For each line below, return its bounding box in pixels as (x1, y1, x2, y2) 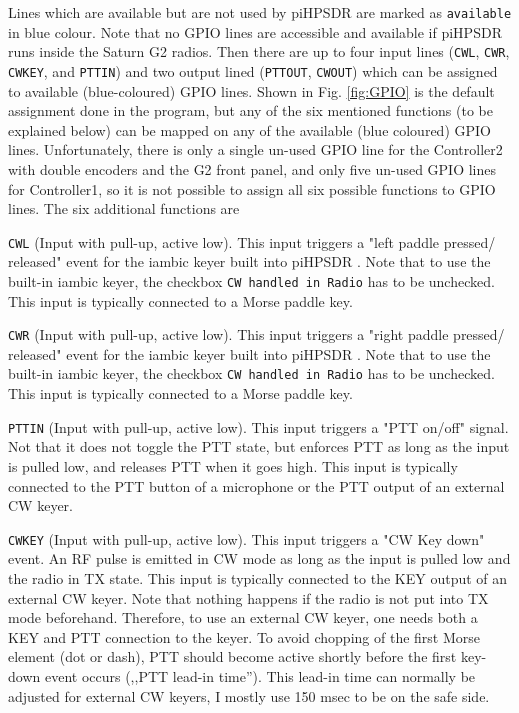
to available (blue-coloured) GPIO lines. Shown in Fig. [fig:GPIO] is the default (8, 80, 495, 101)
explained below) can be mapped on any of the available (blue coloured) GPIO (8, 119, 491, 140)
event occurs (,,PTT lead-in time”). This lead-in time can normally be (44, 665, 476, 686)
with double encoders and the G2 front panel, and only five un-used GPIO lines (8, 158, 497, 179)
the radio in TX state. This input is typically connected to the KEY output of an (8, 568, 508, 588)
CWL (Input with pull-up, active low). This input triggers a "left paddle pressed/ (8, 231, 496, 252)
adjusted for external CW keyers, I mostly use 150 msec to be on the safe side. (8, 685, 490, 706)
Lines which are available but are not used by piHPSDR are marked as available (8, 2, 512, 22)
